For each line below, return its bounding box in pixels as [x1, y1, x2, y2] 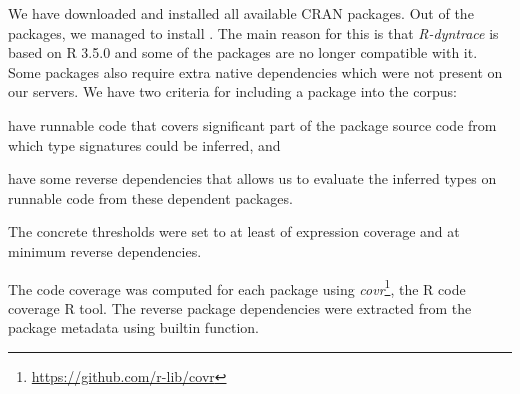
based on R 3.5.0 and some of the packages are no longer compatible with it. [8, 42, 478, 63]
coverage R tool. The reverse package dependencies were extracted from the [8, 297, 472, 318]
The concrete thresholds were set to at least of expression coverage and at [8, 221, 460, 242]
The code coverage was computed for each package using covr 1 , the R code [8, 275, 466, 299]
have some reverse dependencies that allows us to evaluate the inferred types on [8, 168, 497, 189]
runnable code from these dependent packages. [8, 187, 293, 208]
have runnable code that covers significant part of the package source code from [8, 114, 497, 135]
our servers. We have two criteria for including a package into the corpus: [8, 81, 457, 102]
